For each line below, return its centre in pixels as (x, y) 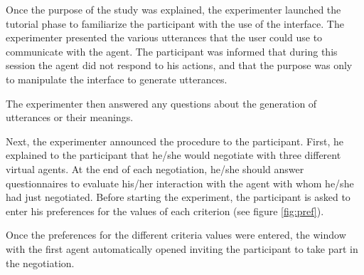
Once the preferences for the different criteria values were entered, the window (176, 235)
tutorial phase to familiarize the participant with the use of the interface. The (175, 23)
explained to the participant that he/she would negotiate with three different (173, 155)
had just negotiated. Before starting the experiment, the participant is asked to (178, 197)
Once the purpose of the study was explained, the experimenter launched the (173, 9)
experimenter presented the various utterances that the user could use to (164, 37)
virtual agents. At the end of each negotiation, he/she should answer (155, 168)
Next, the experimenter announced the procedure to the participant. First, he (175, 141)
